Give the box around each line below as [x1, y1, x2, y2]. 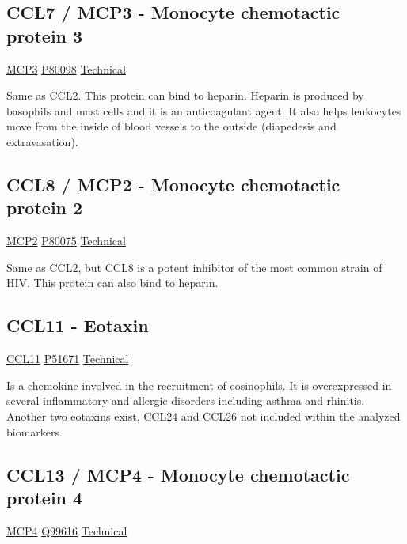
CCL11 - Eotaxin [6, 313, 149, 338]
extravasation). [6, 133, 78, 149]
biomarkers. [6, 423, 63, 440]
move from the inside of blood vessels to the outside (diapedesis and [6, 118, 337, 134]
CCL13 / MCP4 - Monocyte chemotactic [6, 462, 350, 486]
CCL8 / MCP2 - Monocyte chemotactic [6, 172, 340, 196]
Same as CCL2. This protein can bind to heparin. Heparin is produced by [6, 87, 364, 104]
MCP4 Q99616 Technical [6, 522, 127, 538]
